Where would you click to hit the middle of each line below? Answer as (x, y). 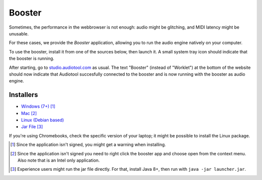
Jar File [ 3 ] (32, 127)
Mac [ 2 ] (29, 113)
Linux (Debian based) (42, 120)
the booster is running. (32, 59)
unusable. (19, 33)
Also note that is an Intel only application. (59, 160)
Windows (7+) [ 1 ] (38, 106)
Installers (24, 95)
